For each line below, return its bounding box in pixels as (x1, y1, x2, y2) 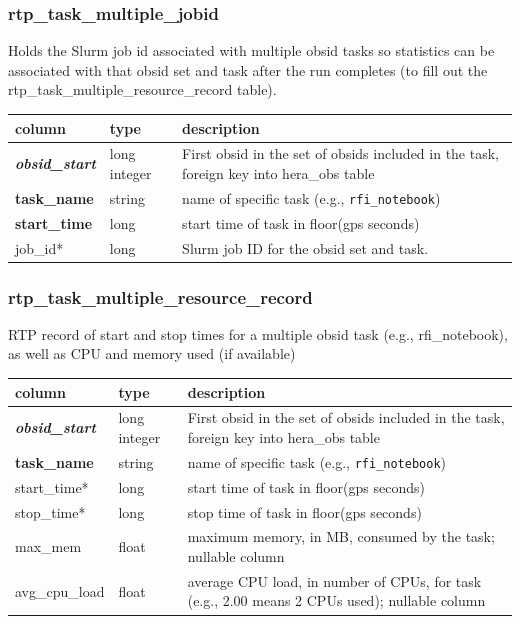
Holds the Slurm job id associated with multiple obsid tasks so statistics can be (8, 40, 495, 61)
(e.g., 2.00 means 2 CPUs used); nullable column (187, 590, 486, 611)
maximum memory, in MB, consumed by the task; (187, 526, 495, 547)
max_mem (15, 536, 82, 557)
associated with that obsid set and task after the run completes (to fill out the (8, 59, 488, 80)
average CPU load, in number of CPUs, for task (187, 570, 482, 591)
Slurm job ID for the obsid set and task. (182, 237, 429, 258)
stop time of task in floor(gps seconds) (187, 501, 422, 522)
